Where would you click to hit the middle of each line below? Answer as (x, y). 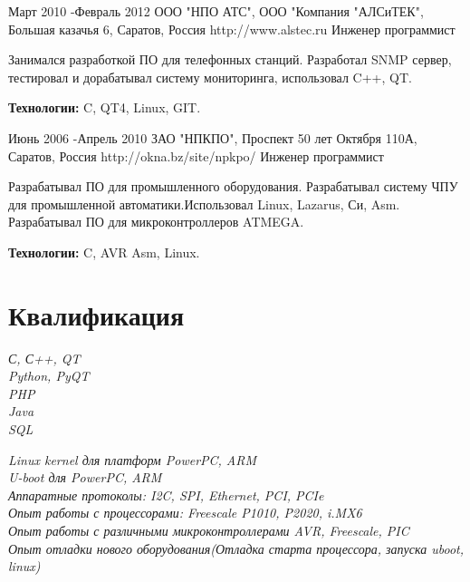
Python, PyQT (49, 376)
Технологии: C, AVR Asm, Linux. (104, 252)
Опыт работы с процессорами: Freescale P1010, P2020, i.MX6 (185, 513)
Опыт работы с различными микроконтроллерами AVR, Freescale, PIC (209, 530)
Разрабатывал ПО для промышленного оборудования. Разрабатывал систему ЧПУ (233, 186)
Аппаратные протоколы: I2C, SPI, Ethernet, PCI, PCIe (166, 495)
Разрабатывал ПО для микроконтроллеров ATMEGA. (156, 222)
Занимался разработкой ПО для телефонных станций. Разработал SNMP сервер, (230, 59)
